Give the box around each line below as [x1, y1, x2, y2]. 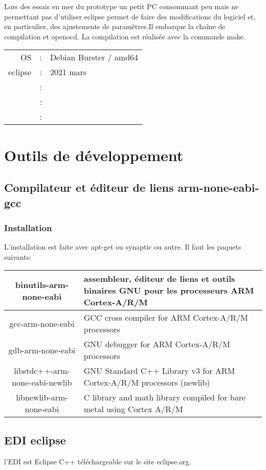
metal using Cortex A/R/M [83, 403, 183, 415]
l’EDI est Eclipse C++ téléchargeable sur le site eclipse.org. [4, 456, 191, 466]
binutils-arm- [15, 278, 69, 290]
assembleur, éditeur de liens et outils [83, 273, 235, 285]
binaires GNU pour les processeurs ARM [83, 284, 254, 297]
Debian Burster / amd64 [50, 51, 139, 63]
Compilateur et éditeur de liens [4, 180, 174, 195]
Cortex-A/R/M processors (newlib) [83, 376, 210, 389]
